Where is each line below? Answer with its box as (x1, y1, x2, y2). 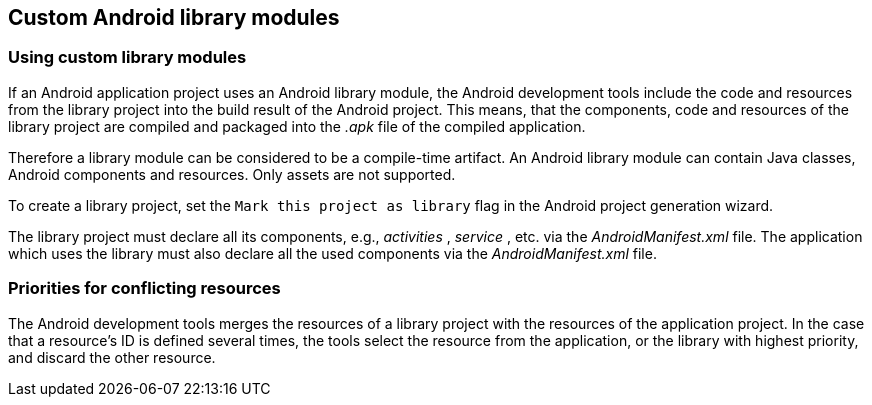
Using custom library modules (8, 47, 247, 68)
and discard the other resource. (8, 348, 216, 366)
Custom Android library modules (8, 5, 340, 30)
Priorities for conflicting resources (8, 278, 281, 299)
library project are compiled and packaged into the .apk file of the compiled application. (8, 117, 586, 135)
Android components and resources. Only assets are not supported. (8, 165, 456, 183)
